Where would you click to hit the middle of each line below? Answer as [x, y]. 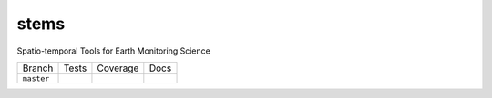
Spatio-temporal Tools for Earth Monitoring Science [114, 51]
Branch [38, 68]
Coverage [118, 68]
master [36, 78]
